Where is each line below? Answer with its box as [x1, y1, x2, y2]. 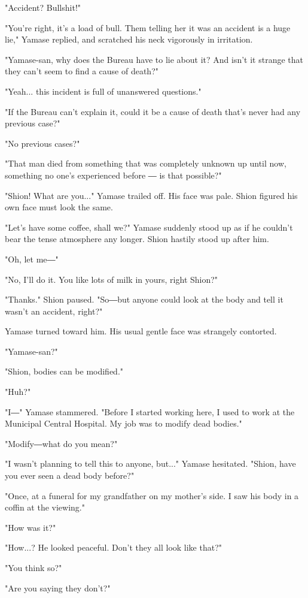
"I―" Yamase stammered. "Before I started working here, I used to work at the [5, 405, 295, 418]
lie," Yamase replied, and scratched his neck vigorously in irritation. [5, 33, 253, 46]
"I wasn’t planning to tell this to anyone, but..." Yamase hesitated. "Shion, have [5, 457, 296, 470]
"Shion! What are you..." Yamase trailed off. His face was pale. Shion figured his [5, 189, 298, 201]
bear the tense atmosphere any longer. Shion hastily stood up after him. [5, 232, 269, 245]
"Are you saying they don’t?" [5, 581, 111, 594]
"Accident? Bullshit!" [5, 1, 81, 13]
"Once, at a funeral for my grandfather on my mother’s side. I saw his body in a [5, 489, 299, 502]
